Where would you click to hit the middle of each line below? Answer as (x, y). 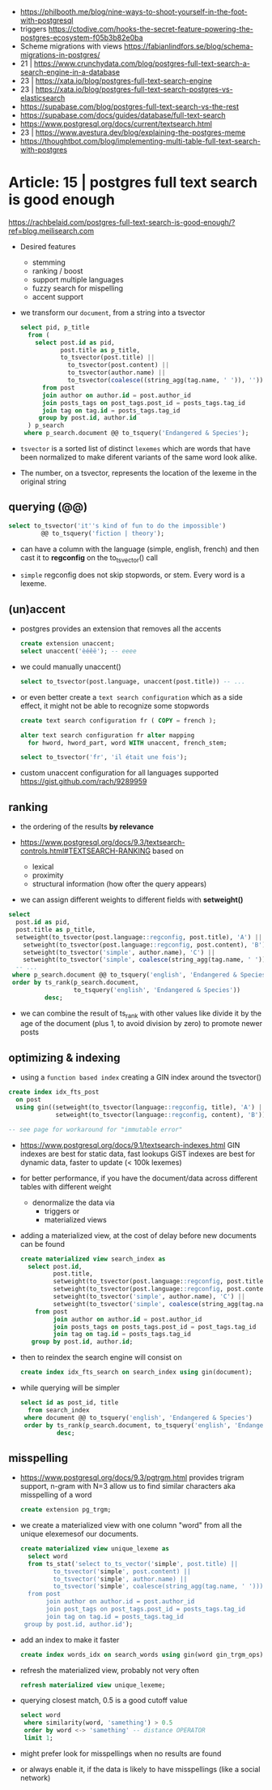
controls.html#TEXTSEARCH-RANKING (85, 851)
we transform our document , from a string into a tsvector (113, 313)
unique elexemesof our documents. (79, 1534)
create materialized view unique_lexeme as (95, 1549)
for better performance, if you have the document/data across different (139, 1178)
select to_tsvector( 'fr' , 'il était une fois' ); (104, 757)
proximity (48, 875)
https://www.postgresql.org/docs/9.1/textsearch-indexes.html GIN (130, 1145)
